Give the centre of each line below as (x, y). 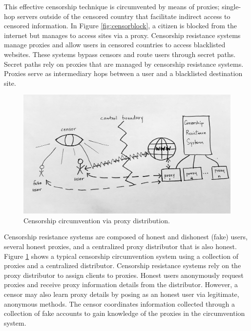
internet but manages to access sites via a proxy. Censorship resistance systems (122, 35)
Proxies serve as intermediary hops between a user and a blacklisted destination (123, 73)
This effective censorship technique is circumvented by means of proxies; (112, 6)
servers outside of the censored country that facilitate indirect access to (124, 16)
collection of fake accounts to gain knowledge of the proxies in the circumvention (125, 313)
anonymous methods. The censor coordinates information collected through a (119, 303)
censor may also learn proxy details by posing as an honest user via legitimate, (122, 294)
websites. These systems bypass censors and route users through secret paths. (120, 54)
